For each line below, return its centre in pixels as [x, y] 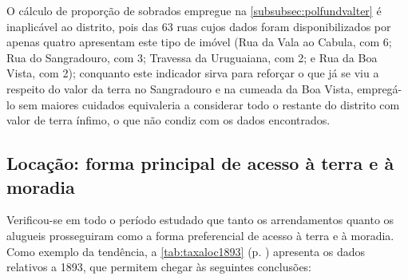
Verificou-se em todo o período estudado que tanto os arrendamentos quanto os [200, 220]
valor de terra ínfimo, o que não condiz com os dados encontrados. [168, 120]
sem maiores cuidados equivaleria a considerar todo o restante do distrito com [209, 104]
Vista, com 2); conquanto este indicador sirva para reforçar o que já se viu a [193, 73]
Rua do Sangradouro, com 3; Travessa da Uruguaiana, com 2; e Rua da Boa [192, 57]
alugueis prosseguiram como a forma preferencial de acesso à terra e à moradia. [200, 235]
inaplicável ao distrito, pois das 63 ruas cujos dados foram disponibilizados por [199, 26]
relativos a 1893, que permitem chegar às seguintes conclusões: [159, 267]
